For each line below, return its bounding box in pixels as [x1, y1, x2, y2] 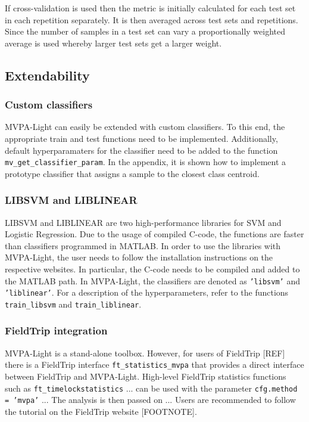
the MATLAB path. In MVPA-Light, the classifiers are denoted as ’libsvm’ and [5, 274, 300, 287]
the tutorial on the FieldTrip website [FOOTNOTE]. [5, 405, 197, 417]
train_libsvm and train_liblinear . [5, 297, 142, 310]
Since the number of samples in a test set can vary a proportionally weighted [5, 25, 286, 38]
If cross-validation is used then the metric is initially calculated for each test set [5, 2, 296, 14]
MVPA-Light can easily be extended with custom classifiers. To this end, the [5, 120, 285, 133]
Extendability [5, 66, 90, 84]
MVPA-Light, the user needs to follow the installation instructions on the [5, 251, 273, 263]
